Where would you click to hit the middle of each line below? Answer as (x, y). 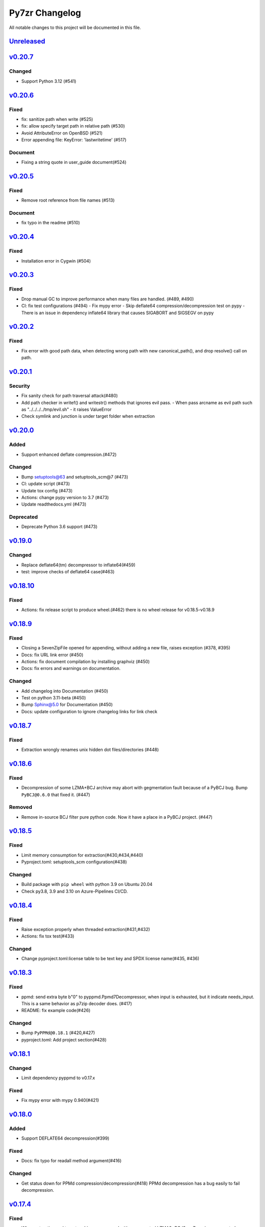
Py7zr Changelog (45, 13)
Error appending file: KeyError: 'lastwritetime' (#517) (74, 140)
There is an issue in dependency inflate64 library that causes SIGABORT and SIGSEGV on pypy (118, 313)
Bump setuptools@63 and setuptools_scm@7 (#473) (75, 477)
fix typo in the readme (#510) (51, 223)
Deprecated (24, 517)
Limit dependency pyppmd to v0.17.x (58, 1078)
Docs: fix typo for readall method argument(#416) (71, 1161)
